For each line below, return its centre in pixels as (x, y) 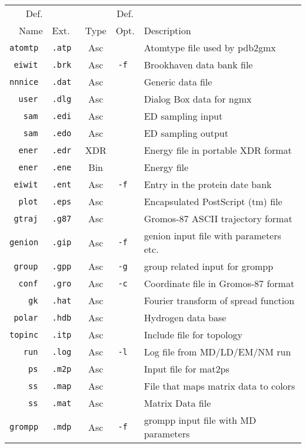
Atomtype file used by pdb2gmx (210, 47)
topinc (24, 335)
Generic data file (178, 82)
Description (167, 30)
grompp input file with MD (200, 420)
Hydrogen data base (185, 317)
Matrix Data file (177, 403)
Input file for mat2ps (187, 369)
